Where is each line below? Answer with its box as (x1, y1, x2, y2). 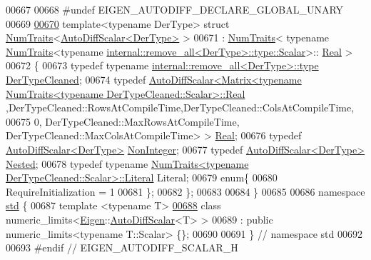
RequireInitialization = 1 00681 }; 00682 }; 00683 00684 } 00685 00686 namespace (6, 184, 365, 199)
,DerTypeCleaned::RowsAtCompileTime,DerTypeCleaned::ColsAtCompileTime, (6, 100, 355, 115)
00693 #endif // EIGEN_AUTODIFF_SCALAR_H (6, 240, 238, 255)
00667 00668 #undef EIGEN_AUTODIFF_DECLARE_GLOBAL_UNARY (6, 2, 344, 16)
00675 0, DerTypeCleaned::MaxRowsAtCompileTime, (6, 114, 240, 129)
